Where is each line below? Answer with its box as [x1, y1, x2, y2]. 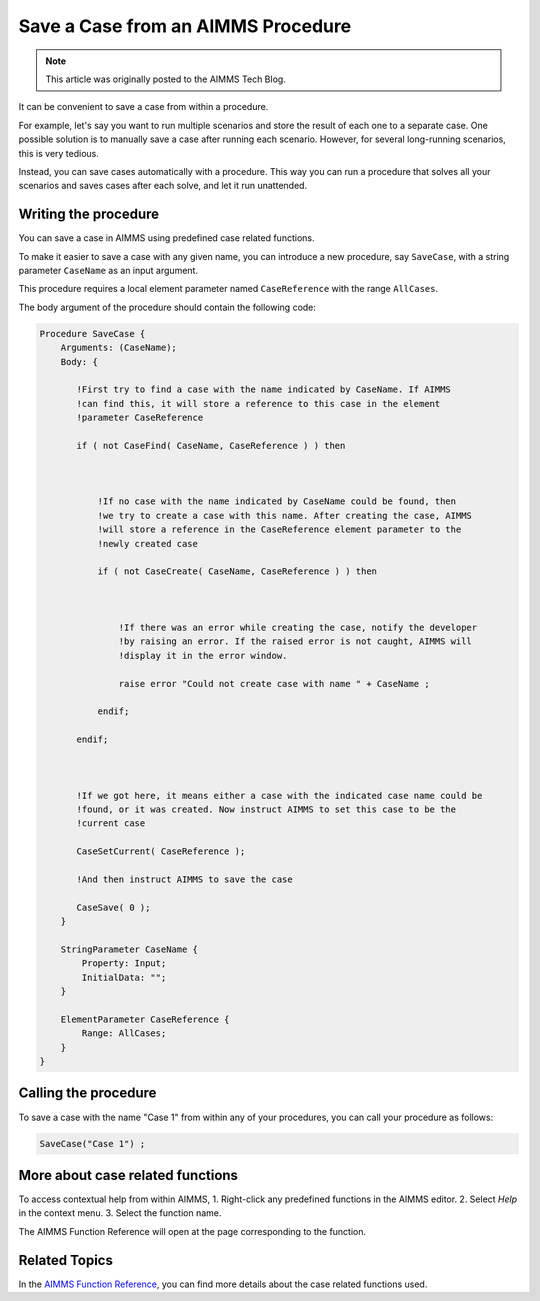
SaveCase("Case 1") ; [39, 1138, 146, 1149]
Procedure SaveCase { [39, 328, 146, 339]
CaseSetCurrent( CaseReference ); [76, 846, 246, 857]
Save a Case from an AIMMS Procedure [18, 15, 352, 37]
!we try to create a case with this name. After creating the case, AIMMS [97, 510, 472, 521]
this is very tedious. [18, 147, 100, 159]
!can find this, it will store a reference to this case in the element [76, 398, 441, 409]
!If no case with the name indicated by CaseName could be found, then [97, 496, 457, 507]
